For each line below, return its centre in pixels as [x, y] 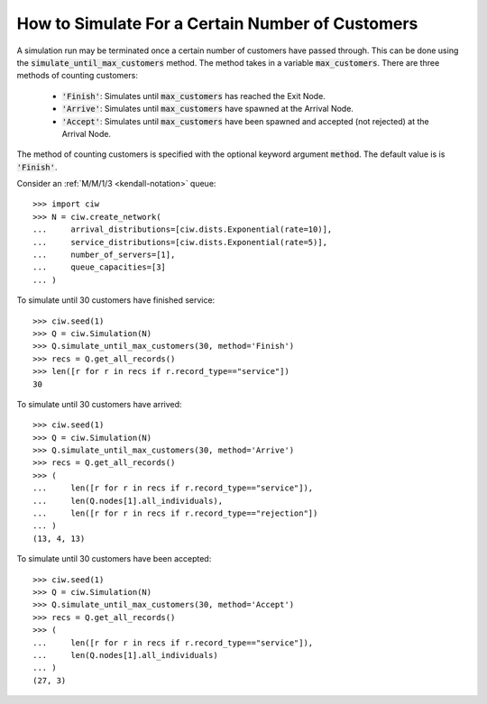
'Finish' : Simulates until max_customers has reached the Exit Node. [194, 96]
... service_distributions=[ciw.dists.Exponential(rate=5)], [180, 242]
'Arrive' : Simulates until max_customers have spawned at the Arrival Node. [207, 109]
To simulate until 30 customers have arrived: [99, 404]
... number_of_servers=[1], [104, 255]
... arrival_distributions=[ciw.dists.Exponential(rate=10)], [183, 229]
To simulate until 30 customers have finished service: [116, 300]
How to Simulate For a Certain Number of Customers [217, 23]
